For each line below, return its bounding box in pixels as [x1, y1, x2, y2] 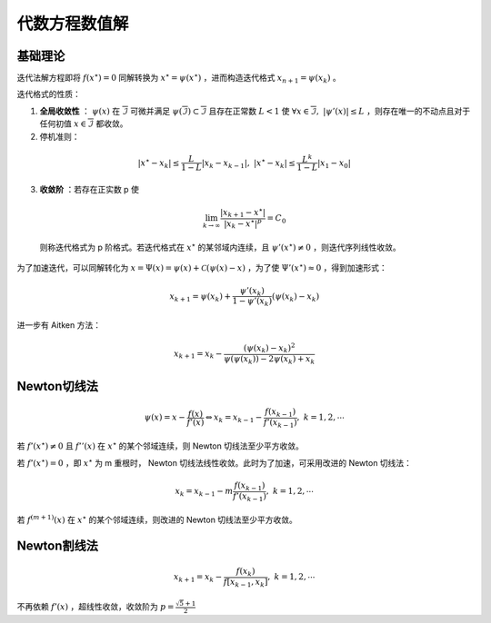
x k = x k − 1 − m [175, 486, 234, 499]
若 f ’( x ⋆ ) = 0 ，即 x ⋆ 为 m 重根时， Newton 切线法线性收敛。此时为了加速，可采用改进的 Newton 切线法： [16, 457, 413, 468]
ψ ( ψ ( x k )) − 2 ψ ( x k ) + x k [223, 353, 316, 366]
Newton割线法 [16, 539, 99, 554]
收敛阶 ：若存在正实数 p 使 [39, 184, 140, 195]
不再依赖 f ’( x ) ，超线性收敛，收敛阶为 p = [16, 600, 175, 612]
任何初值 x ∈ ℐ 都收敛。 [39, 118, 128, 129]
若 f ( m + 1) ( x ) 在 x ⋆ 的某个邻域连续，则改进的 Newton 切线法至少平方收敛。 [16, 513, 297, 526]
